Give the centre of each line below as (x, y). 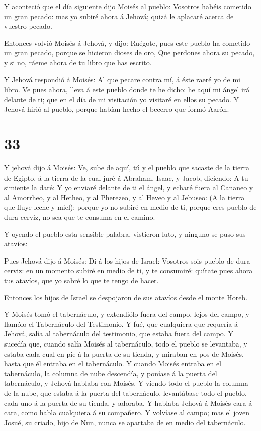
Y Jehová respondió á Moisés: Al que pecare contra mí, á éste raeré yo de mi (122, 79)
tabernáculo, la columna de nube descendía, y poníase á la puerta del (111, 373)
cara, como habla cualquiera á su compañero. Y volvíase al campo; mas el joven (127, 413)
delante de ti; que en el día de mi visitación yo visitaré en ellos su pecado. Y (121, 99)
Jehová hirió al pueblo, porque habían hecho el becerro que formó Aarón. (117, 109)
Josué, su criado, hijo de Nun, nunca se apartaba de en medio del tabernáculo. (125, 422)
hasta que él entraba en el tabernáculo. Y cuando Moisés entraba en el (113, 363)
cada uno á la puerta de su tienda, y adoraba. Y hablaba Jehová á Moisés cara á (128, 403)
